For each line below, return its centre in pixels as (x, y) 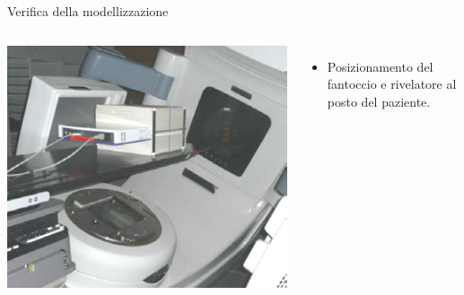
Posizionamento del (380, 66)
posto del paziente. (379, 101)
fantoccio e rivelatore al (392, 84)
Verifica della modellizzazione (88, 11)
